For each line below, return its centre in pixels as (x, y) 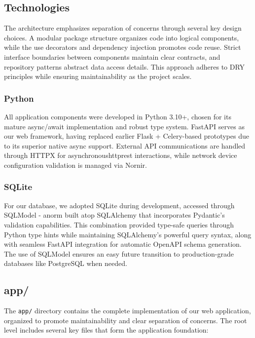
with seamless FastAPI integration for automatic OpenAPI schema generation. (123, 244)
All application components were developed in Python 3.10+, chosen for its (118, 116)
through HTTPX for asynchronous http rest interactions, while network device (121, 155)
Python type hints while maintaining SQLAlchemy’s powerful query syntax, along (128, 234)
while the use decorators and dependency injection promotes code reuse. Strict (123, 47)
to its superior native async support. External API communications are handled (125, 145)
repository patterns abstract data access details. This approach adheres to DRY (125, 66)
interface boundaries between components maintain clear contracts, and (112, 56)
